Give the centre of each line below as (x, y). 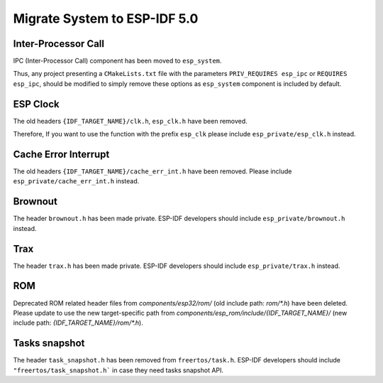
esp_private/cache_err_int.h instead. (76, 181)
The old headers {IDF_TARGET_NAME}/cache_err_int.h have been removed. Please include (152, 171)
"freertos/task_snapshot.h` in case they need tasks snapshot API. (118, 370)
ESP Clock (36, 104)
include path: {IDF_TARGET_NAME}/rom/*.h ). (78, 323)
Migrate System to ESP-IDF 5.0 (106, 18)
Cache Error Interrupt (61, 154)
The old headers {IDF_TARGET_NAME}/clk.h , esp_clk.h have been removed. (130, 121)
